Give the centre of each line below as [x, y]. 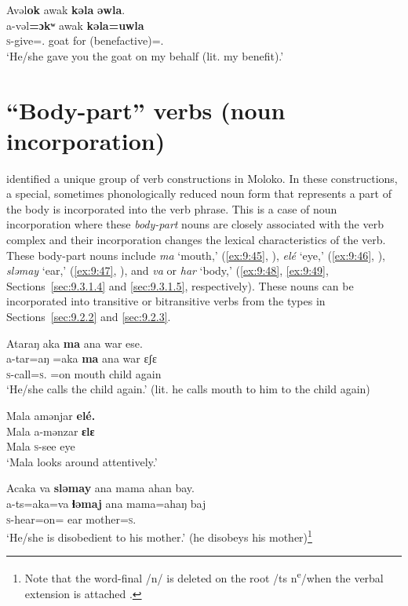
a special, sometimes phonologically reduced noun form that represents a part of [199, 193]
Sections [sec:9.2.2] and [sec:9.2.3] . [89, 317]
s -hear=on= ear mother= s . [71, 518]
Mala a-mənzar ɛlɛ [51, 431]
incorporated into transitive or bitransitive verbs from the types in [166, 301]
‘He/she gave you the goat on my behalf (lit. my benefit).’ [145, 55]
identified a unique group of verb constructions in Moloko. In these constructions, [202, 178]
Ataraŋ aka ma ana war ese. [75, 343]
